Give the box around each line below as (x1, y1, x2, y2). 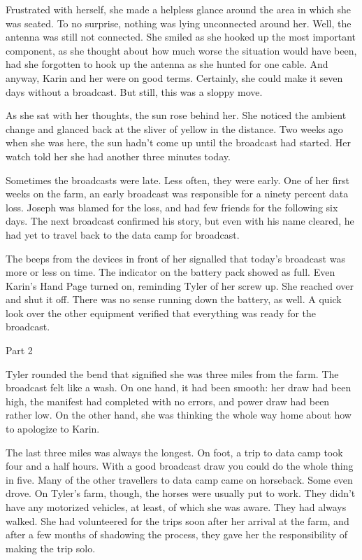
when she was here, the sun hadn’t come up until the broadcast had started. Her (6, 135, 352, 150)
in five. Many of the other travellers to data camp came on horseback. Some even (6, 472, 353, 486)
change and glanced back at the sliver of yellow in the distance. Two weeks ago (6, 121, 343, 136)
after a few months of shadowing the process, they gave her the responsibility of (6, 527, 348, 542)
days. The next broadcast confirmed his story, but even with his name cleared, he (6, 213, 354, 228)
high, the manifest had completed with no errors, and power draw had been (6, 393, 330, 408)
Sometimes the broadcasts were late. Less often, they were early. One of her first (6, 172, 349, 187)
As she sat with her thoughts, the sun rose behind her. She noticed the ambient (6, 108, 347, 122)
